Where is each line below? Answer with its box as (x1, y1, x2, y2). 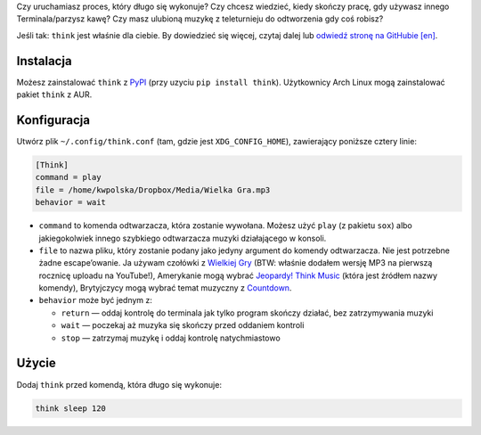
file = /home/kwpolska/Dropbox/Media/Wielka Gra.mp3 (35, 185, 271, 195)
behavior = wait (35, 197, 107, 208)
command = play (35, 172, 102, 183)
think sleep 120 (35, 403, 107, 414)
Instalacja (16, 53, 72, 69)
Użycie (16, 356, 57, 371)
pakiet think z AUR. (16, 89, 93, 100)
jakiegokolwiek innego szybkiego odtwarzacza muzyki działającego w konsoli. (38, 233, 327, 243)
